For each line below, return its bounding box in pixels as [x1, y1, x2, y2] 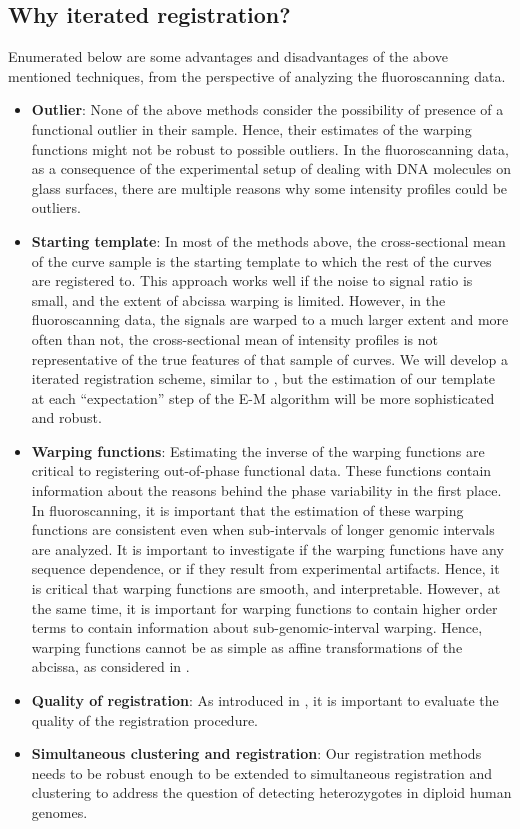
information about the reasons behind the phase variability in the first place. [31, 480, 502, 501]
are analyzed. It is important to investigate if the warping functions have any [31, 538, 504, 559]
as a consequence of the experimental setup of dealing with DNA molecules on [31, 158, 512, 179]
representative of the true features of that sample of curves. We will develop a [31, 348, 508, 369]
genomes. [31, 801, 88, 822]
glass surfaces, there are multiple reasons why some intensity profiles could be [31, 177, 508, 198]
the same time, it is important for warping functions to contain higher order [31, 597, 498, 618]
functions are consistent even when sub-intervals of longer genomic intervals [31, 519, 495, 540]
